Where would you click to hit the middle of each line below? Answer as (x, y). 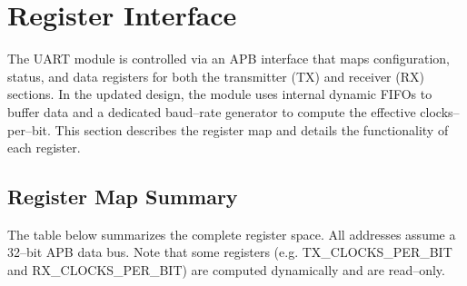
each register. (44, 148)
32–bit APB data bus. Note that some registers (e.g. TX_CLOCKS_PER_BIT (230, 252)
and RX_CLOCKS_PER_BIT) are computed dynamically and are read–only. (226, 270)
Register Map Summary (123, 197)
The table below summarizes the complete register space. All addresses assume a (232, 234)
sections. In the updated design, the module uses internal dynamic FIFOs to (220, 94)
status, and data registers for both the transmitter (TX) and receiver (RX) (216, 76)
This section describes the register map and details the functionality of (252, 129)
